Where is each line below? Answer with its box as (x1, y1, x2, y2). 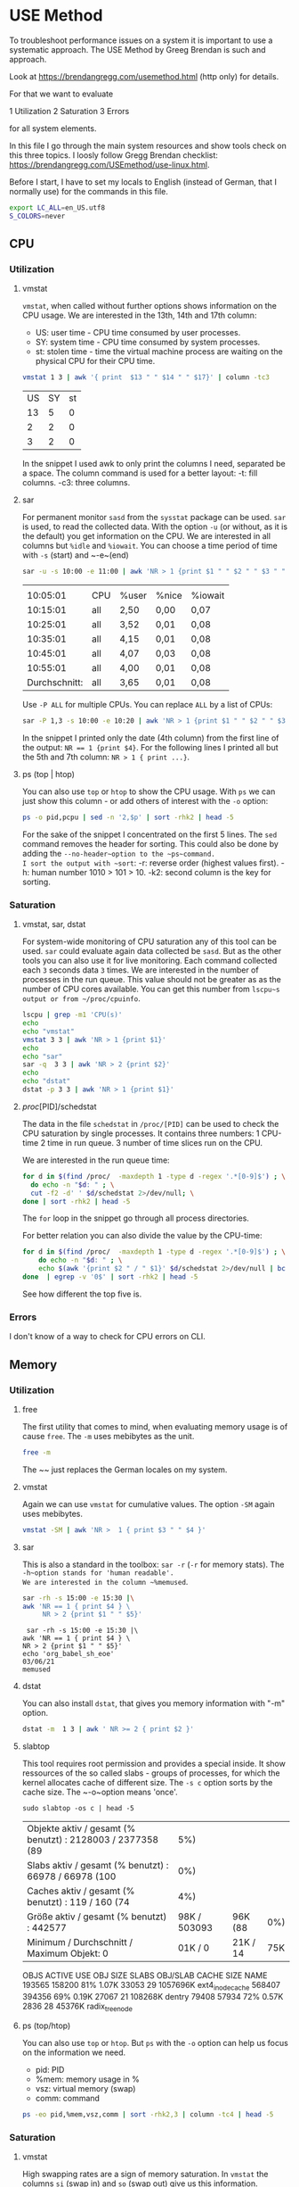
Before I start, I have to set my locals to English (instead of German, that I (9, 176, 278, 187)
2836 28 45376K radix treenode (21, 2001, 133, 2013)
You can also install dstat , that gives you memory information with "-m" (21, 1698, 286, 1709)
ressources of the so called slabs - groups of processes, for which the (21, 1768, 280, 1778)
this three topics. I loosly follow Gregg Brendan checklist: (9, 149, 218, 161)
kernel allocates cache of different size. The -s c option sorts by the (21, 1777, 273, 1788)
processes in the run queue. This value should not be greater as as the (21, 974, 282, 985)
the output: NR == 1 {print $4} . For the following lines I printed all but (21, 742, 279, 752)
